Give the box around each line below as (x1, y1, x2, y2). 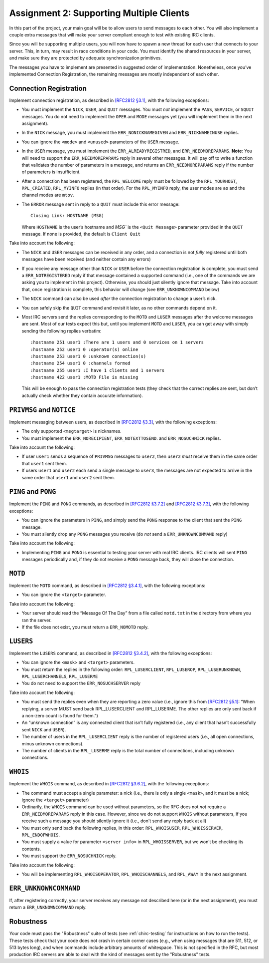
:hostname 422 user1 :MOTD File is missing (30, 374, 138, 380)
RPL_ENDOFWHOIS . (21, 832, 60, 838)
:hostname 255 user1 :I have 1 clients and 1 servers (30, 367, 164, 373)
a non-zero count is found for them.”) (21, 713, 98, 719)
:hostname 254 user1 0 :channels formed (30, 360, 131, 366)
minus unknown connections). (21, 740, 84, 746)
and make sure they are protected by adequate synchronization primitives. (9, 55, 162, 61)
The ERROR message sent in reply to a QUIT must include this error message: (21, 201, 180, 207)
